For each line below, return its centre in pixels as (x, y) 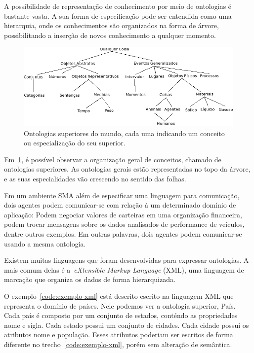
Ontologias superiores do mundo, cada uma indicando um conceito (124, 133)
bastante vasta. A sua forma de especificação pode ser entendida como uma (118, 16)
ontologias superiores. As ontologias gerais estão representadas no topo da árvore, (127, 169)
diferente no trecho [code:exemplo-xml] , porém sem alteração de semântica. (118, 344)
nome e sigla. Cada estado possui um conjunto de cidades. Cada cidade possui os (127, 325)
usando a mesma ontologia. (45, 243)
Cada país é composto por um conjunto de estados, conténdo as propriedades (121, 315)
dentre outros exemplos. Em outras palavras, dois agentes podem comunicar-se (123, 234)
